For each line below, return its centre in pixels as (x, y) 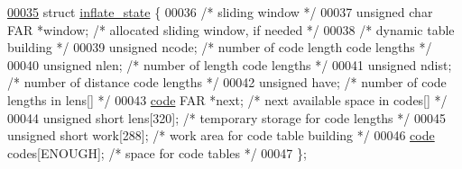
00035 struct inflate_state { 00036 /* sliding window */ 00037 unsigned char (220, 12)
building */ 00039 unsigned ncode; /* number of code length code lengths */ (220, 47)
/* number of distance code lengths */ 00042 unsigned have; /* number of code (227, 82)
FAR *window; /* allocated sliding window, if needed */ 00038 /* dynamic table (231, 29)
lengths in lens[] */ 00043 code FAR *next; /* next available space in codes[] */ (227, 99)
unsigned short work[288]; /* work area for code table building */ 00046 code (221, 135)
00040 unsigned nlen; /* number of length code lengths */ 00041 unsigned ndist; (230, 64)
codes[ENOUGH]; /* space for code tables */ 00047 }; (157, 152)
